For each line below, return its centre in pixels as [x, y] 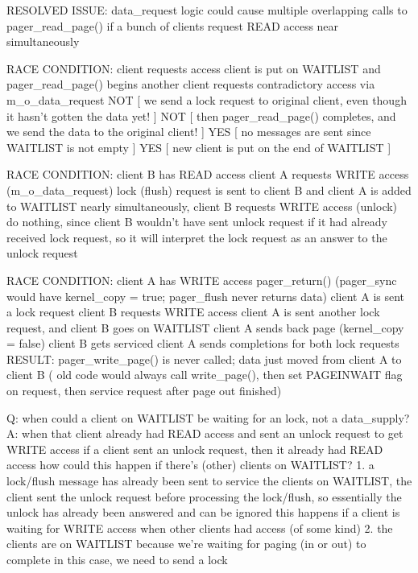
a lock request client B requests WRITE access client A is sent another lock [193, 312]
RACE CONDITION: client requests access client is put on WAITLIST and [194, 68]
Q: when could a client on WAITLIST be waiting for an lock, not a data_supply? [208, 417]
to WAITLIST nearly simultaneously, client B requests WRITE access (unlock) [202, 206]
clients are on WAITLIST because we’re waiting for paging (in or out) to [186, 544]
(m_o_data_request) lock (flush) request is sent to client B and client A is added [209, 190]
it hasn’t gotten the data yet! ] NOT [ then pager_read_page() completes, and [201, 115]
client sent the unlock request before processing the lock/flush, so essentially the [204, 496]
